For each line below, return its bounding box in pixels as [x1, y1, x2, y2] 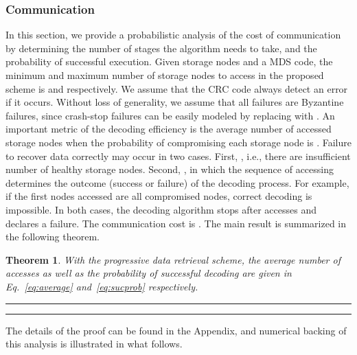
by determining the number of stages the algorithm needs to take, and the [5, 41, 317, 55]
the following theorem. [5, 229, 100, 244]
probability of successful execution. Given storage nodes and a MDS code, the [5, 54, 333, 69]
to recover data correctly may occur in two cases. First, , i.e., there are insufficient [5, 148, 351, 163]
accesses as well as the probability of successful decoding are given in [5, 266, 292, 280]
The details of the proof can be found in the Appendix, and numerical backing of [5, 323, 347, 337]
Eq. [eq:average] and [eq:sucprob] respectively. [5, 279, 198, 293]
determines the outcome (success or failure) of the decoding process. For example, [5, 175, 349, 190]
